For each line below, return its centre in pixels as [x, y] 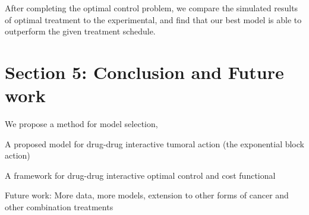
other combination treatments [59, 207]
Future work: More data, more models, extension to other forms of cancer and [147, 195]
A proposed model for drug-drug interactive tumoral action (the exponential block [154, 143]
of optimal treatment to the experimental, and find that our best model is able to [153, 19]
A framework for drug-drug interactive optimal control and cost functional [140, 175]
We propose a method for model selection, [81, 124]
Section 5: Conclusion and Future [144, 72]
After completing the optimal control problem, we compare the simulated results [152, 8]
